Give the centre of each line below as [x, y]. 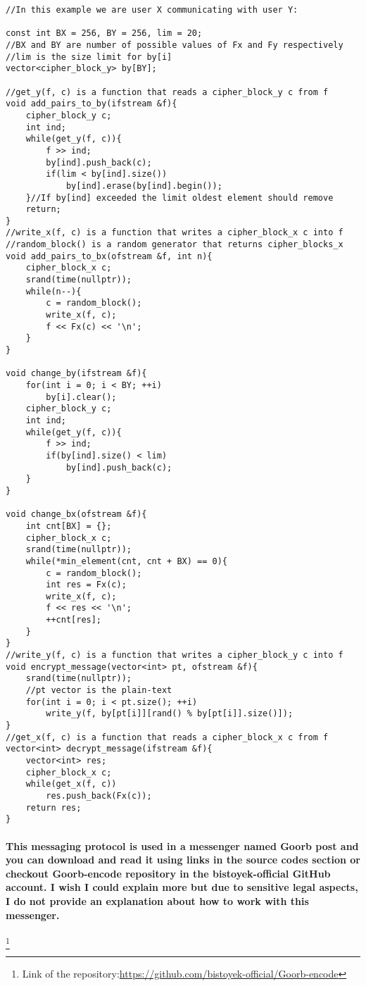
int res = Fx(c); [86, 585]
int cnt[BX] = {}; [69, 526]
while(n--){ [53, 291]
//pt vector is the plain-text [99, 691]
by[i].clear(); [81, 397]
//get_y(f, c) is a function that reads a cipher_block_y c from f [167, 92]
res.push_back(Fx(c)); [99, 795]
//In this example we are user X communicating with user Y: [152, 10]
